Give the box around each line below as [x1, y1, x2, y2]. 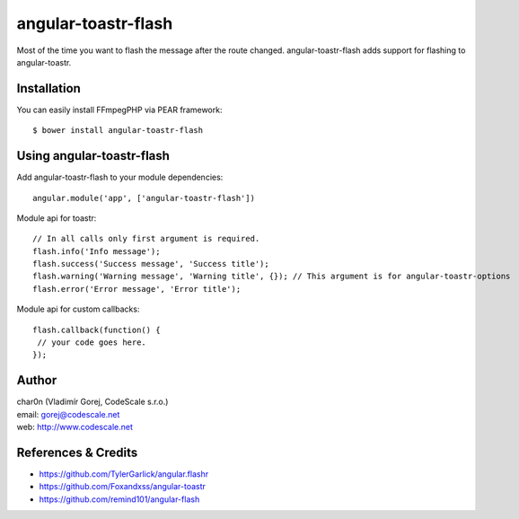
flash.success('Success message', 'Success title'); [32, 259, 269, 269]
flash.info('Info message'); [32, 246, 161, 256]
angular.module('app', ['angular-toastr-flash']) [32, 193, 256, 203]
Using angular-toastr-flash [16, 148, 171, 163]
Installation [16, 81, 81, 96]
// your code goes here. [37, 338, 147, 347]
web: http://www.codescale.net [16, 422, 134, 433]
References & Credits [16, 444, 138, 460]
